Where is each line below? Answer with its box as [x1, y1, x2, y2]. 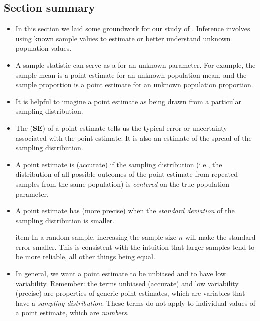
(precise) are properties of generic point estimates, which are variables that [15, 288, 245, 298]
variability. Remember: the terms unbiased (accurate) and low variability [15, 278, 239, 288]
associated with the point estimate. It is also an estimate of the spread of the [15, 132, 252, 143]
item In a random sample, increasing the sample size [15, 232, 176, 242]
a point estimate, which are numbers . [15, 307, 129, 318]
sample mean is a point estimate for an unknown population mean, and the [15, 69, 247, 80]
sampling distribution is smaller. [15, 215, 114, 225]
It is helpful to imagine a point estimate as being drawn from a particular [15, 96, 241, 106]
